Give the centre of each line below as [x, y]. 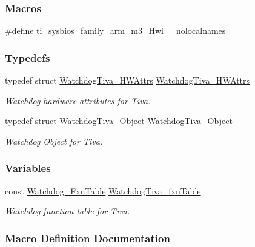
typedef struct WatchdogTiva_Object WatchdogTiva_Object [119, 121]
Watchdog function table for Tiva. [68, 211]
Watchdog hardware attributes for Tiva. [78, 100]
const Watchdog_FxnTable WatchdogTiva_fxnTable [103, 190]
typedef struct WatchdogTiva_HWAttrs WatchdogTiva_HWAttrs [127, 80]
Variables [28, 168]
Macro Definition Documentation [88, 238]
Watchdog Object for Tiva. [54, 141]
